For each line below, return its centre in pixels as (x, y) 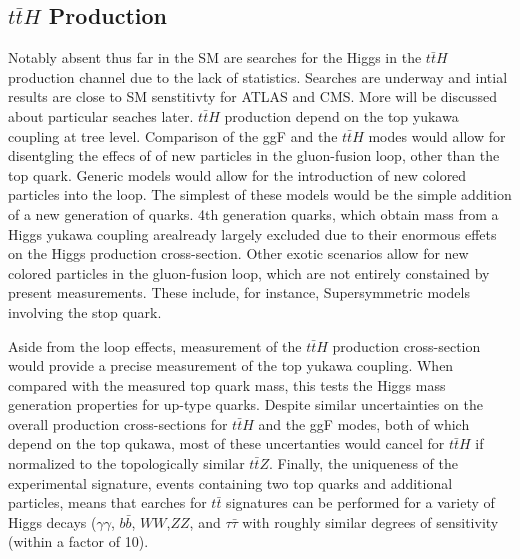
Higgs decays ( (52, 521)
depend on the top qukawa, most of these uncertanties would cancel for (226, 443)
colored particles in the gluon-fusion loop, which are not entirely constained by (249, 272)
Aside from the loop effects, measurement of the (155, 345)
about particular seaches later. (101, 115)
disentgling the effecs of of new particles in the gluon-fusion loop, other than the (254, 155)
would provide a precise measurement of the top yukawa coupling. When (231, 365)
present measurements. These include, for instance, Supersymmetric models (239, 292)
